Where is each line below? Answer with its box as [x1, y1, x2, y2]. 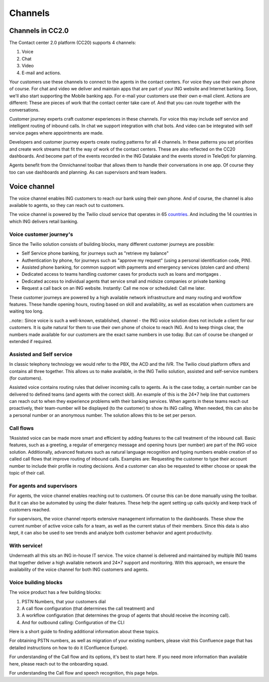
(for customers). [9, 375, 43, 381]
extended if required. [9, 339, 52, 344]
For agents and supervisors [9, 482, 77, 489]
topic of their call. [9, 470, 45, 476]
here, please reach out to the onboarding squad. [9, 661, 109, 667]
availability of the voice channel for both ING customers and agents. [9, 566, 149, 572]
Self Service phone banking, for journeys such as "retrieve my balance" [21, 250, 169, 256]
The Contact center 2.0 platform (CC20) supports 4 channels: [9, 40, 136, 46]
